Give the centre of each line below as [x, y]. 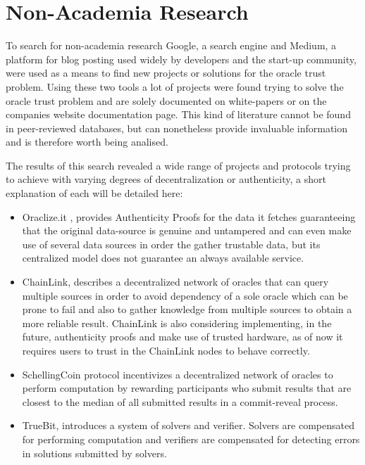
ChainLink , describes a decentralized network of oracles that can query [175, 282]
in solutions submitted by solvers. [94, 453]
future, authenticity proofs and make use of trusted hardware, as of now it [182, 337]
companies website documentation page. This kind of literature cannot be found [178, 114]
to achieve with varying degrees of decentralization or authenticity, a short [166, 179]
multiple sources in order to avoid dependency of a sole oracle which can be [185, 295]
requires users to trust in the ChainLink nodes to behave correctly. [166, 350]
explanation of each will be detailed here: [94, 193]
